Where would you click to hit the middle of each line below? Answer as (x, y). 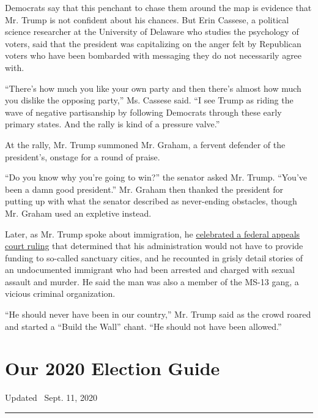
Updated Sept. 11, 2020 (51, 397)
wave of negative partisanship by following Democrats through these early (143, 112)
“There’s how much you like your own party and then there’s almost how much (153, 88)
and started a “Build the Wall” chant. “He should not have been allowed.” (143, 326)
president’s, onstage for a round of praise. (83, 156)
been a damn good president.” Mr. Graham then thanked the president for (144, 189)
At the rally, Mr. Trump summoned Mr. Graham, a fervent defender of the (145, 144)
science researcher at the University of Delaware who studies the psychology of (152, 32)
